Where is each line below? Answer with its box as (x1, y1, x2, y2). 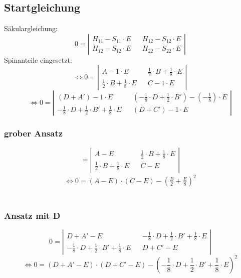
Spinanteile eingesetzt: (4, 54, 72, 65)
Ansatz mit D (4, 209, 61, 221)
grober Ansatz (4, 127, 63, 140)
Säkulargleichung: (4, 23, 58, 34)
